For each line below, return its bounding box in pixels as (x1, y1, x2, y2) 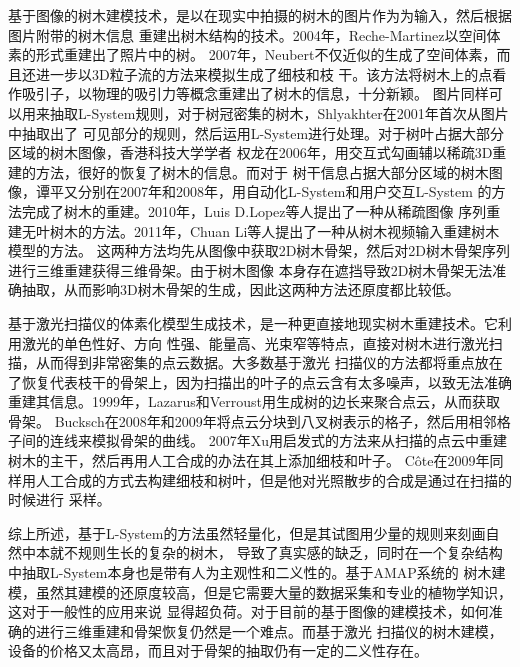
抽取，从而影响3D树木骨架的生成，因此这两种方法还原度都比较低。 (21, 279, 460, 300)
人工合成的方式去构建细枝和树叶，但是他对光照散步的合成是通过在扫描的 (35, 469, 512, 490)
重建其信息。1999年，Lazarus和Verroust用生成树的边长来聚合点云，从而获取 (8, 391, 501, 412)
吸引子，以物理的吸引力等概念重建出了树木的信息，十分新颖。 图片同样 (21, 83, 489, 104)
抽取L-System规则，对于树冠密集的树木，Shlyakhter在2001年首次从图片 (49, 102, 509, 123)
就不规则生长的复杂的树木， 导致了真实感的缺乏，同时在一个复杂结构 (49, 542, 503, 563)
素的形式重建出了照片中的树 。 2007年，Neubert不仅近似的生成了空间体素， (8, 44, 497, 65)
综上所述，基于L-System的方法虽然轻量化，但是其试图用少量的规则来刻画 (8, 522, 486, 543)
